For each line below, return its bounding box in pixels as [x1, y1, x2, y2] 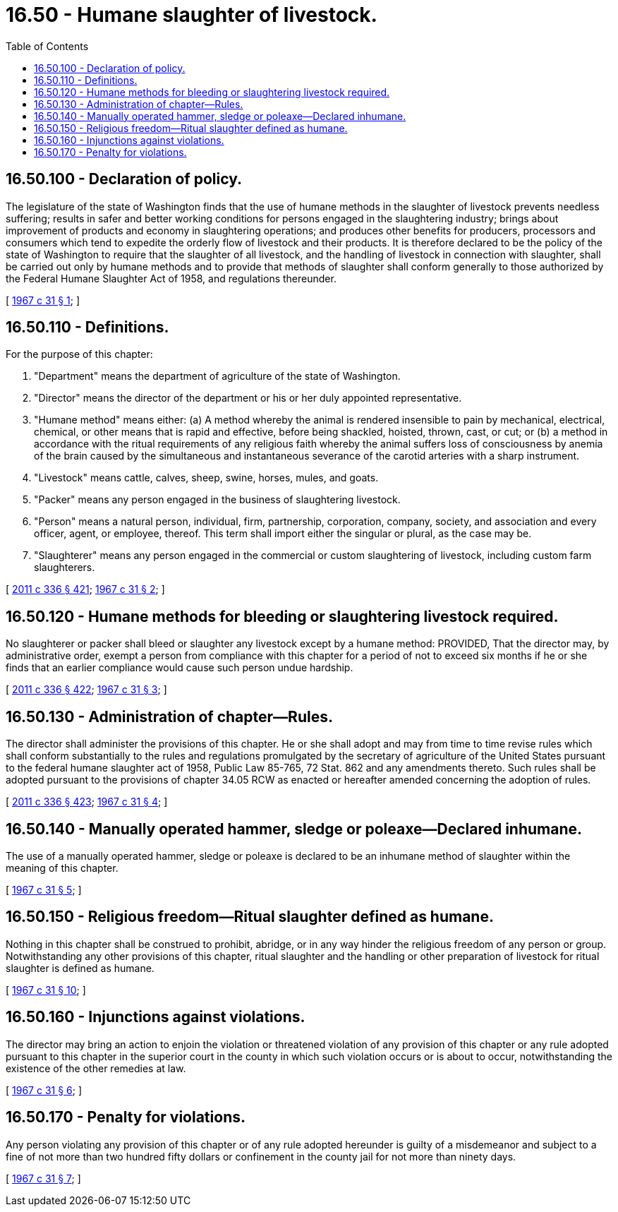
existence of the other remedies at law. [6, 1062, 186, 1074]
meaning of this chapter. [6, 861, 119, 874]
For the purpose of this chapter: [6, 348, 153, 361]
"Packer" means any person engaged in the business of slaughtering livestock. [34, 493, 401, 506]
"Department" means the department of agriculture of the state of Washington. [34, 370, 401, 383]
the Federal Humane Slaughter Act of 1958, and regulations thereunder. [6, 272, 337, 284]
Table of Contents [6, 40, 89, 52]
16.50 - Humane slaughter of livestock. [6, 3, 377, 27]
